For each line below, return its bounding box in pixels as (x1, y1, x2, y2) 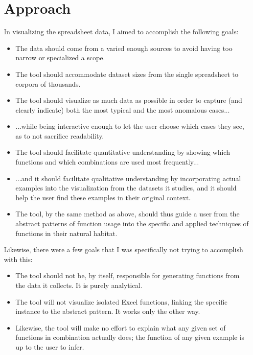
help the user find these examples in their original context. (15, 192, 191, 202)
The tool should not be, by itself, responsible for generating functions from (15, 270, 240, 281)
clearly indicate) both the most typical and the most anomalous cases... (15, 104, 230, 115)
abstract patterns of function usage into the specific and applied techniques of (15, 218, 249, 229)
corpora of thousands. (15, 78, 81, 89)
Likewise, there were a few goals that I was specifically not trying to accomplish (4, 244, 243, 255)
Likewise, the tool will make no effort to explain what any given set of (15, 322, 226, 332)
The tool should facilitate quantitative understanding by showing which (15, 147, 230, 157)
